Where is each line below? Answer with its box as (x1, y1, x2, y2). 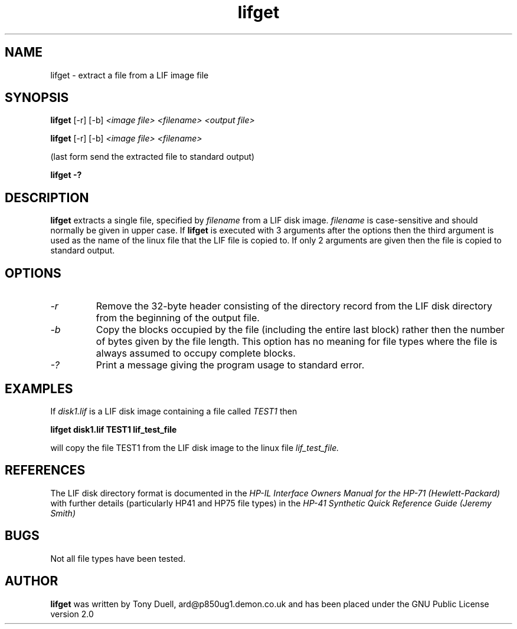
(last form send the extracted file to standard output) (50, 152, 255, 162)
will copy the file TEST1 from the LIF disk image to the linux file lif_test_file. (50, 442, 339, 453)
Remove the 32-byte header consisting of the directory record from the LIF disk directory (96, 300, 493, 312)
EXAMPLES (5, 381, 73, 396)
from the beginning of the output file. (96, 312, 260, 324)
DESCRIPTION (5, 190, 89, 205)
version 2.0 (50, 608, 94, 619)
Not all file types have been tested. (50, 553, 186, 564)
